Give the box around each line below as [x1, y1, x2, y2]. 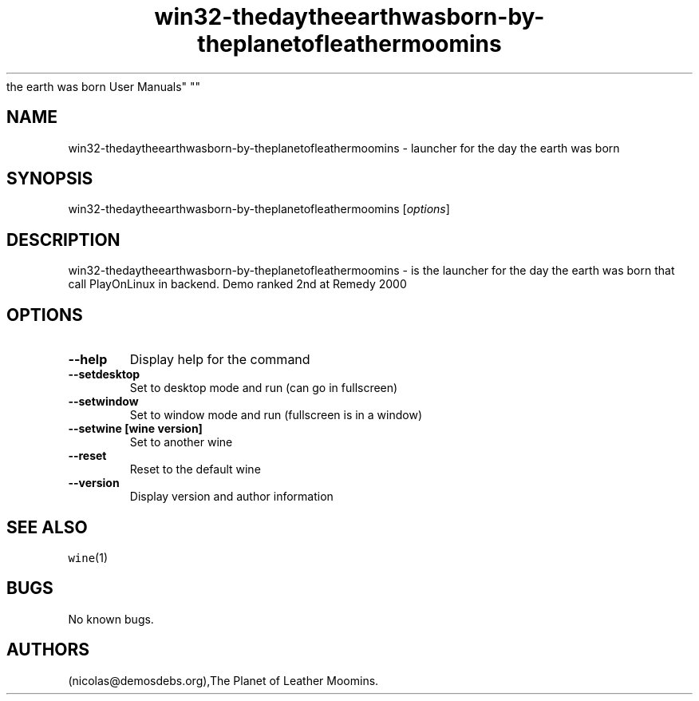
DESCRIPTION [6, 229, 120, 250]
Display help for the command [129, 351, 310, 368]
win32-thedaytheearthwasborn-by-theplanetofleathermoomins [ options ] [68, 202, 450, 216]
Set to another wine [129, 435, 233, 450]
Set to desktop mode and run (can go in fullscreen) [129, 381, 398, 395]
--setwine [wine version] [68, 422, 203, 436]
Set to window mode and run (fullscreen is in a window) [129, 408, 423, 422]
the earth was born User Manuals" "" [6, 79, 201, 93]
